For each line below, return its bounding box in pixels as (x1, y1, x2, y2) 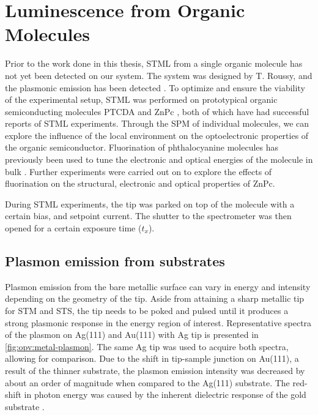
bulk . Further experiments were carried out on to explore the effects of (5, 165, 272, 178)
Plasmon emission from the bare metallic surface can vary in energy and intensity (5, 280, 311, 293)
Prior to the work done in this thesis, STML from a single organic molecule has (5, 57, 303, 70)
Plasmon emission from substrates (5, 252, 225, 271)
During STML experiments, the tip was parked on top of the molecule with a (5, 197, 295, 210)
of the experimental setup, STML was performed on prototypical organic (5, 93, 278, 106)
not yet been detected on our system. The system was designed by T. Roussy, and (5, 69, 312, 81)
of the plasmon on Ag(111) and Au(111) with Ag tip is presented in (5, 328, 259, 341)
